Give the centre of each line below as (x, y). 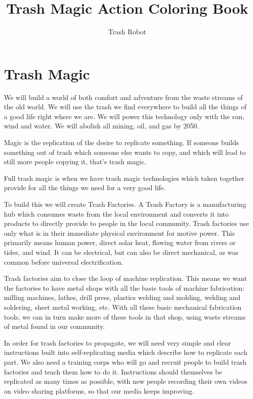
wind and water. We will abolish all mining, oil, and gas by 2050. (102, 126)
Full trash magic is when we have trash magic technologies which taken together (124, 178)
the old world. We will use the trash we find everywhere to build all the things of (125, 107)
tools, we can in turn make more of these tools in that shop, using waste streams (125, 316)
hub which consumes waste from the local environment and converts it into (116, 213)
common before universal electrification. (64, 262)
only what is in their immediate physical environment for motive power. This (119, 233)
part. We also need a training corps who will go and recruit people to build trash (125, 362)
